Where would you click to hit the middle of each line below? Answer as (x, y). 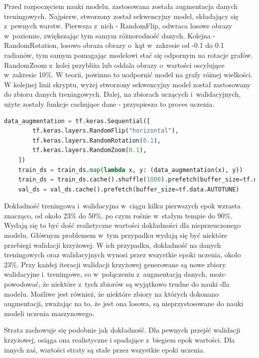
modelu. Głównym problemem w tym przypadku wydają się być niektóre (116, 235)
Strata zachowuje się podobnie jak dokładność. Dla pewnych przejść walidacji (122, 330)
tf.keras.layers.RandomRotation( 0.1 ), (97, 140)
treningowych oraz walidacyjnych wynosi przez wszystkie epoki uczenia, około (123, 255)
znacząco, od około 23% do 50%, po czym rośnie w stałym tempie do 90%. (118, 215)
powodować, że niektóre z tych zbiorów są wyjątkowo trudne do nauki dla (117, 284)
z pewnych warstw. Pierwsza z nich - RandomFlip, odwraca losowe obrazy (118, 26)
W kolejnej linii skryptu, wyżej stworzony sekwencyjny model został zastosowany (128, 84)
